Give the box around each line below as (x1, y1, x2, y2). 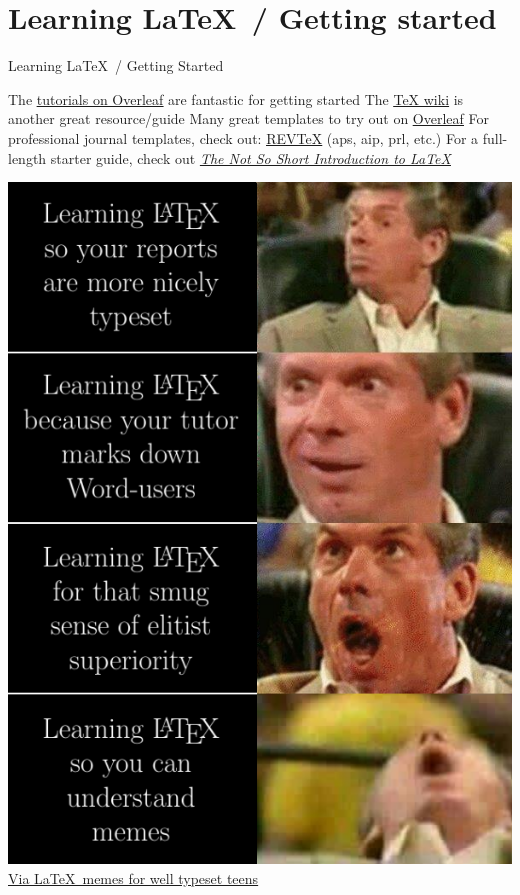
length (8, 147, 47, 168)
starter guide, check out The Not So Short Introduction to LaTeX (50, 147, 451, 168)
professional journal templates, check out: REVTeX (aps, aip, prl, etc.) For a (8, 127, 479, 148)
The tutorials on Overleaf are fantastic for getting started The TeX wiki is (8, 88, 464, 109)
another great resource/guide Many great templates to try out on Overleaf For (8, 108, 489, 129)
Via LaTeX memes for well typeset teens (8, 867, 259, 888)
